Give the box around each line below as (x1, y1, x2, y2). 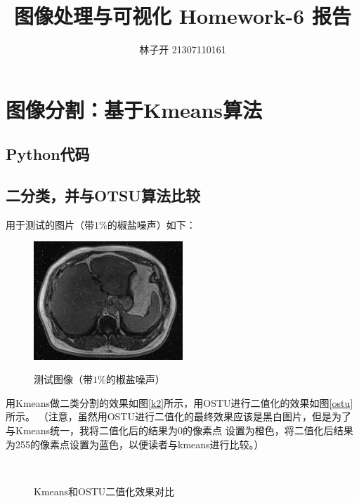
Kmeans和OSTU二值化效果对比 (34, 483, 175, 498)
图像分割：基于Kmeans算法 (6, 95, 263, 123)
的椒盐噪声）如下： (107, 217, 196, 232)
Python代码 (6, 143, 90, 165)
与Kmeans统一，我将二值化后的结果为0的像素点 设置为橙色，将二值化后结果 (6, 423, 353, 438)
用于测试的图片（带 (6, 217, 94, 232)
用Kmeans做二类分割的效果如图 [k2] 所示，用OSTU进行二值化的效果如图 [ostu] (6, 395, 353, 410)
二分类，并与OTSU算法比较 (6, 185, 200, 206)
